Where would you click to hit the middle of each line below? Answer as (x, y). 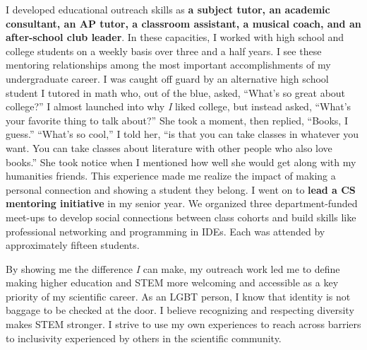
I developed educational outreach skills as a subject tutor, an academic (168, 9)
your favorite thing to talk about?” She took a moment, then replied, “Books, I (177, 120)
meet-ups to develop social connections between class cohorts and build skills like (181, 217)
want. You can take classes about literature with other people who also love (169, 147)
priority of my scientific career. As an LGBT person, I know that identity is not (178, 296)
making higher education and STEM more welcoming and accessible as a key (172, 282)
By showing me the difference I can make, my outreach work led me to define (173, 268)
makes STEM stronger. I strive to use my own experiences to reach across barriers (183, 324)
